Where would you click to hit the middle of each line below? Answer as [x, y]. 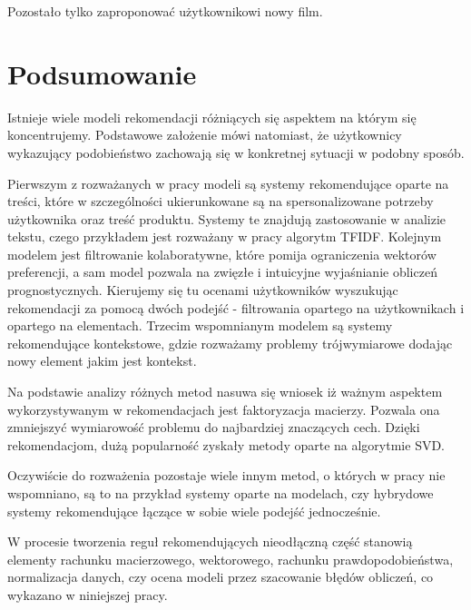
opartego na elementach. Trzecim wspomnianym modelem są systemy [200, 325]
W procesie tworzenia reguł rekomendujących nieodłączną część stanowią [210, 541]
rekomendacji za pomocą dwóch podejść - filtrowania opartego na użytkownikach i [236, 307]
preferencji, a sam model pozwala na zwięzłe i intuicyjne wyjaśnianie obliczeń [222, 272]
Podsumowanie [102, 73]
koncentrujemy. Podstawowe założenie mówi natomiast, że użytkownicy [205, 135]
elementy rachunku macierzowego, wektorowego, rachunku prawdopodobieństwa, [231, 559]
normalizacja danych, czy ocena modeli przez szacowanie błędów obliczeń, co [221, 577]
